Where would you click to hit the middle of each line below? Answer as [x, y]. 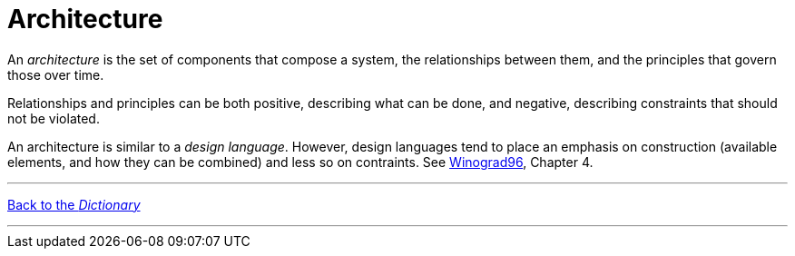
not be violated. [54, 118]
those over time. [56, 74]
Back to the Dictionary [74, 204]
